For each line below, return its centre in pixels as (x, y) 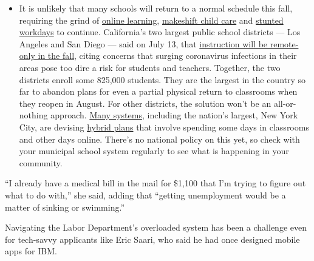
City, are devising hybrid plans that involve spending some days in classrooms (164, 127)
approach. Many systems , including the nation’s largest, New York (174, 115)
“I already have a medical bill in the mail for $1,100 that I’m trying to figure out (155, 183)
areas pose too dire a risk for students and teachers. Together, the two (150, 67)
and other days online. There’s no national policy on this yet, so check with (159, 139)
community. (41, 162)
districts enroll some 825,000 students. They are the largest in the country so (162, 79)
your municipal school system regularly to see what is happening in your (154, 151)
